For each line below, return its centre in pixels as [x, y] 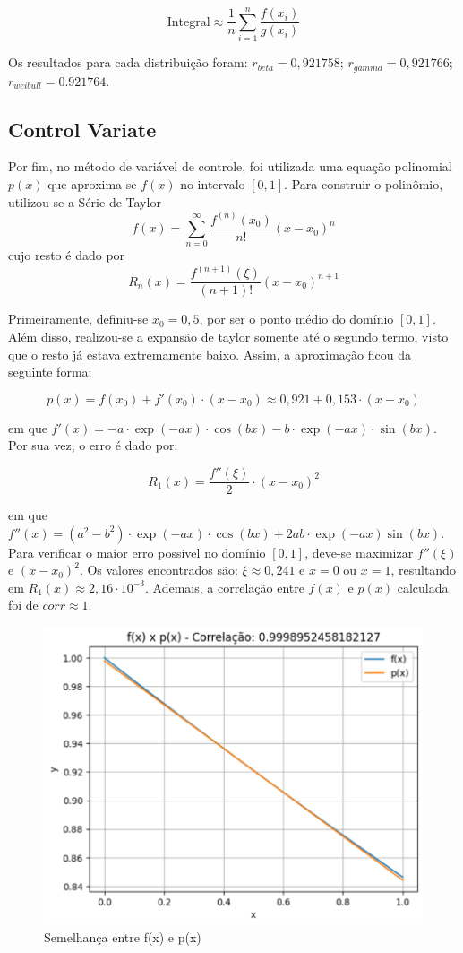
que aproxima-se [92, 183]
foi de [23, 605]
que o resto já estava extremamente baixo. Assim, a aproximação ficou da [210, 354]
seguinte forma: [50, 372]
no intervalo [213, 183]
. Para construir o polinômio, [364, 183]
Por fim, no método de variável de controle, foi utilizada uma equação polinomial [230, 166]
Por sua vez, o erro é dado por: [93, 445]
